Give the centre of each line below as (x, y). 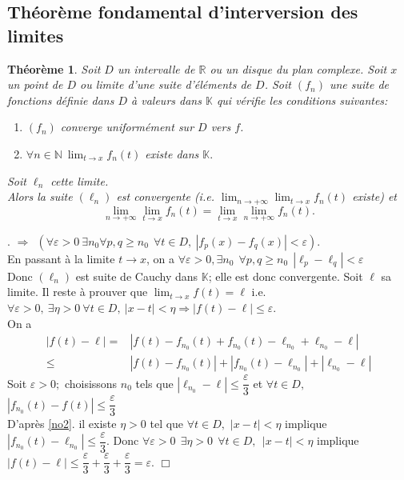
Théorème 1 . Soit (54, 68)
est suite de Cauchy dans (137, 276)
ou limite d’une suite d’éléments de (166, 84)
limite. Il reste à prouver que (78, 292)
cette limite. (80, 180)
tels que (154, 383)
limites (36, 35)
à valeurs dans (166, 100)
